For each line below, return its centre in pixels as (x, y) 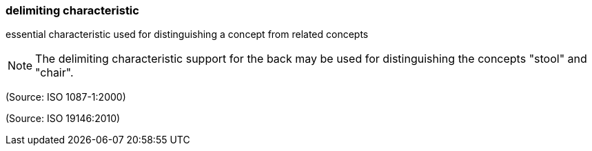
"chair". (54, 73)
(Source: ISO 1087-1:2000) (66, 97)
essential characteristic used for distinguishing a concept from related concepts (187, 34)
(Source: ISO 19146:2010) (63, 119)
